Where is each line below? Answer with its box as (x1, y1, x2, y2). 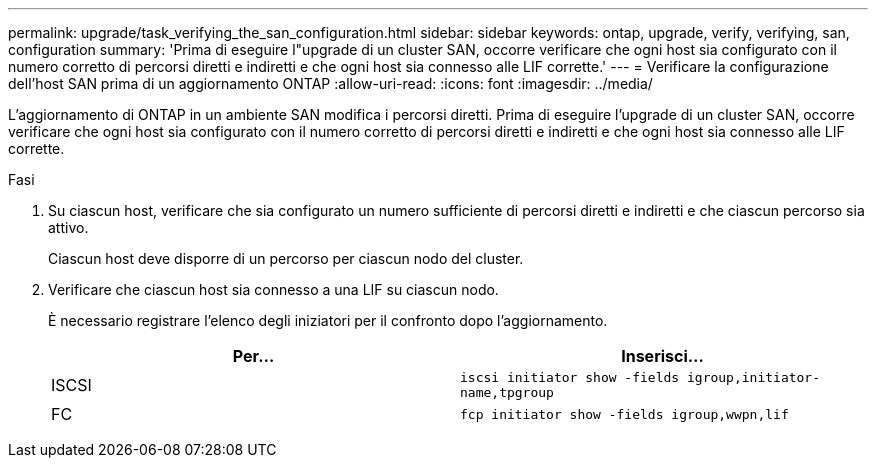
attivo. (48, 219, 89, 236)
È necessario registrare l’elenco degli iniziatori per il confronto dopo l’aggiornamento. (48, 312, 608, 329)
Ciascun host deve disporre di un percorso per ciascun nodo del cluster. (48, 250, 524, 267)
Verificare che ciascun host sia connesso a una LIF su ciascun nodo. (48, 281, 499, 298)
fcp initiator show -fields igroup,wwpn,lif (460, 406, 789, 422)
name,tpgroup (460, 385, 554, 400)
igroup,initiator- (686, 370, 821, 385)
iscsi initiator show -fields (460, 370, 680, 385)
